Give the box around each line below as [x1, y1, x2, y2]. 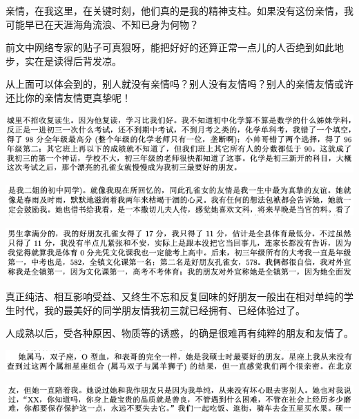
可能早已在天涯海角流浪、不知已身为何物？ [6, 17, 199, 31]
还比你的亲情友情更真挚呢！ [6, 90, 131, 104]
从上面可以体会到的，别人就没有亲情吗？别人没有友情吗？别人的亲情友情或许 [6, 77, 353, 91]
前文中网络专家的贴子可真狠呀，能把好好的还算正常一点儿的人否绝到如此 [6, 40, 334, 55]
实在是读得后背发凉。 [24, 53, 122, 68]
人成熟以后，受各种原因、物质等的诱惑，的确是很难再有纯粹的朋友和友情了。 [6, 326, 353, 340]
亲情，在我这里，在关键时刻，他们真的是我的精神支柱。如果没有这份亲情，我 [6, 3, 353, 17]
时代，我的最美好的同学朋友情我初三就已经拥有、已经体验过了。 [14, 302, 305, 317]
